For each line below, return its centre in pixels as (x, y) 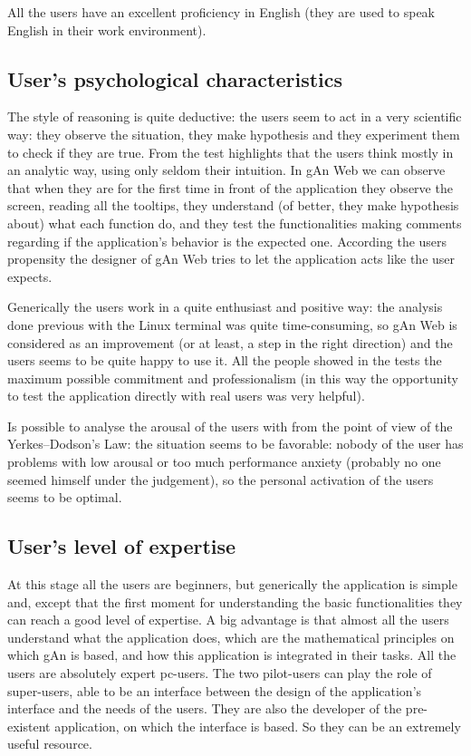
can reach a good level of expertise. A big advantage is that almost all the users (228, 620)
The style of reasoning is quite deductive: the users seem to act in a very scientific (235, 116)
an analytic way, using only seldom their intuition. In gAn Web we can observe (226, 170)
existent (29, 726)
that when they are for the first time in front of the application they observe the (230, 187)
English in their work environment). (107, 29)
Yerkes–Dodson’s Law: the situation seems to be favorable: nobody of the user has (235, 444)
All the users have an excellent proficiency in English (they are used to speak (221, 12)
